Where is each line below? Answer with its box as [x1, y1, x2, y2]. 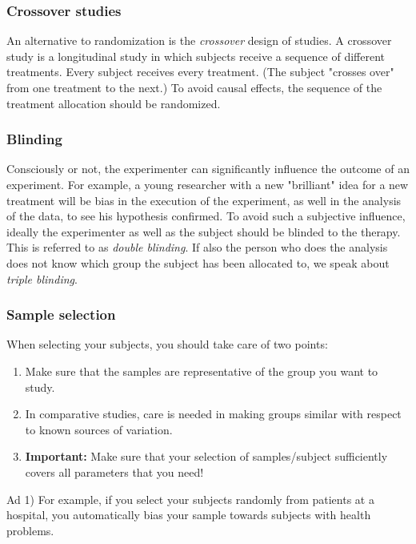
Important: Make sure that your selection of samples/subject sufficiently [25, 448, 388, 465]
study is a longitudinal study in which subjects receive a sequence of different [6, 47, 386, 64]
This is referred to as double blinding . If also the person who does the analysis [6, 239, 388, 256]
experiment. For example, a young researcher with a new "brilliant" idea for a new [6, 176, 409, 192]
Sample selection [6, 304, 116, 324]
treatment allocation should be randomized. [6, 95, 221, 111]
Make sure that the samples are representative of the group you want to [25, 362, 378, 379]
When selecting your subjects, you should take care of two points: [6, 336, 328, 353]
